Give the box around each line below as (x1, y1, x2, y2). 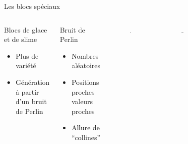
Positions (71, 76, 99, 87)
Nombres (71, 50, 99, 61)
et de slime (4, 34, 37, 44)
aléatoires (71, 60, 101, 71)
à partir (15, 86, 39, 97)
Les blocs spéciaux (4, 1, 60, 11)
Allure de (71, 122, 100, 133)
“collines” (71, 132, 101, 142)
